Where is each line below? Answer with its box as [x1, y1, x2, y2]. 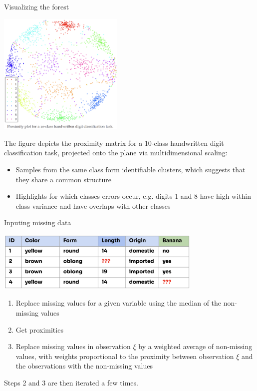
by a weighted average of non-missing [138, 341, 253, 352]
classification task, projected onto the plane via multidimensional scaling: [4, 147, 228, 158]
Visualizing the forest [4, 1, 69, 11]
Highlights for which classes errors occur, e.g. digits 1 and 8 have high [15, 191, 230, 201]
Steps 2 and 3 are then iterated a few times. [4, 377, 138, 388]
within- [232, 191, 254, 201]
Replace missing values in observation [15, 341, 131, 352]
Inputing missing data [4, 217, 71, 228]
